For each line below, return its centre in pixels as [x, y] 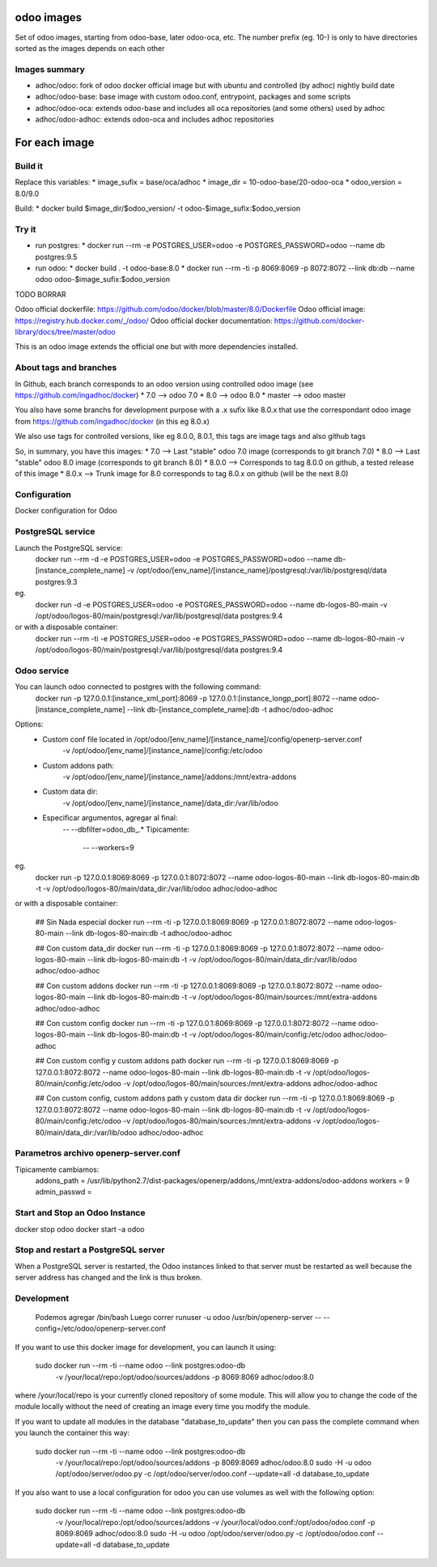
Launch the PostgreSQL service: [69, 547]
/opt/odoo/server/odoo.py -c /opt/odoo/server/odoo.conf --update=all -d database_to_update [212, 1474]
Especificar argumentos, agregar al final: [110, 818]
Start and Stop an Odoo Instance [80, 1213]
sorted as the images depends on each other [90, 48]
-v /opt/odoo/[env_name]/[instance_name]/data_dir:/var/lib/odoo [170, 803]
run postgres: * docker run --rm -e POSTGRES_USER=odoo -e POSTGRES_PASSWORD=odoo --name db [210, 245]
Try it [25, 229]
